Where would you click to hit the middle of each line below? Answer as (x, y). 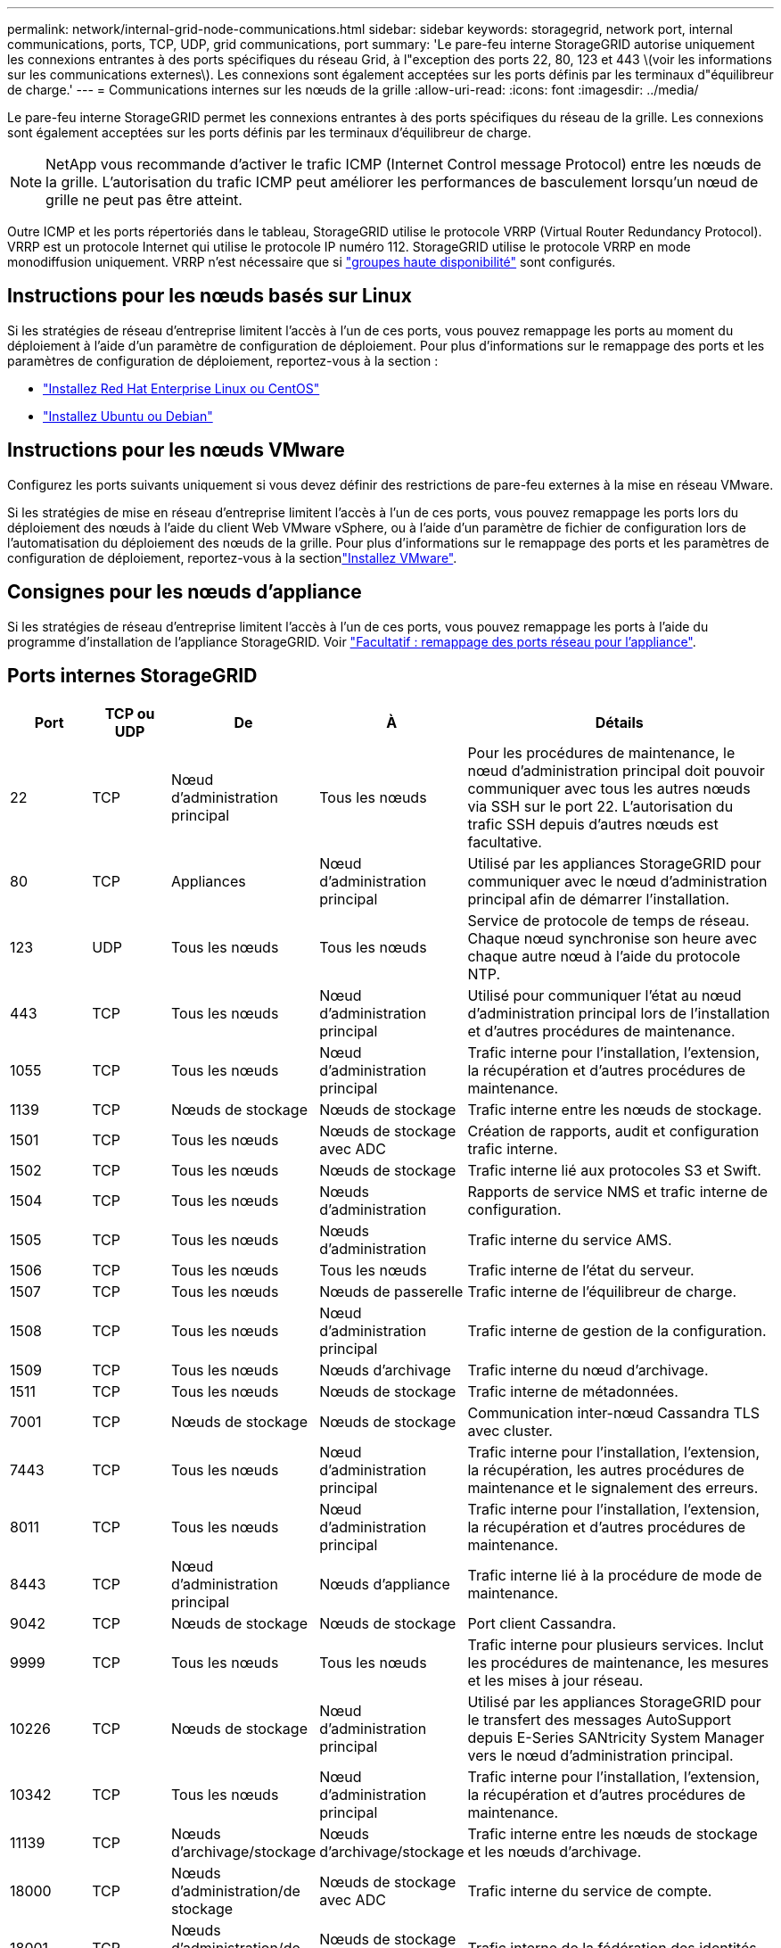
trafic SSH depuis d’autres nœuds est (593, 825)
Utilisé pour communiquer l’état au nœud (604, 996)
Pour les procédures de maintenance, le (601, 753)
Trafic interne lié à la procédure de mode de (615, 1576)
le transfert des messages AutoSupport (600, 1720)
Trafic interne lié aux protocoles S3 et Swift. (614, 1171)
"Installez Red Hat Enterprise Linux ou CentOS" (181, 388)
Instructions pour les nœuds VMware (176, 450)
